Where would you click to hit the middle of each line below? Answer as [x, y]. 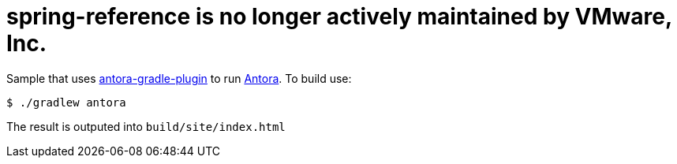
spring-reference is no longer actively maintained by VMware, [339, 17]
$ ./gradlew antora [66, 102]
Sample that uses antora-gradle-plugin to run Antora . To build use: [179, 78]
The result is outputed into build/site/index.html [146, 126]
